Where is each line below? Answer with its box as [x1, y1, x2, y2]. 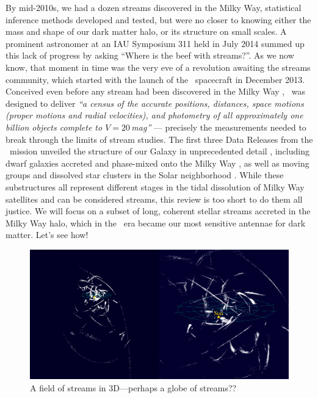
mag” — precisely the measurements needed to [131, 120, 306, 133]
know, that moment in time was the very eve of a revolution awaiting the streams [5, 60, 311, 73]
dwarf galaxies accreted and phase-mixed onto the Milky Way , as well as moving [5, 156, 309, 169]
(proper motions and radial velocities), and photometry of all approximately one [5, 109, 303, 121]
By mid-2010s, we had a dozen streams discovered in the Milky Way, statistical [5, 1, 302, 13]
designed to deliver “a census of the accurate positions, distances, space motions [5, 96, 304, 109]
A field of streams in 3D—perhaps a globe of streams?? [30, 381, 237, 394]
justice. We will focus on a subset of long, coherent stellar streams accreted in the [5, 204, 311, 217]
